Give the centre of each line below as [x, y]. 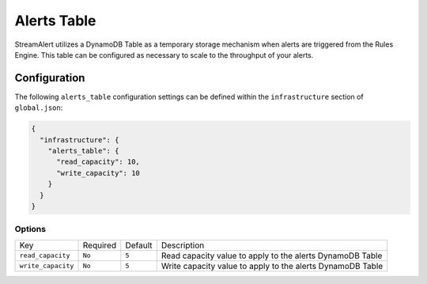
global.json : [39, 108]
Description [183, 245]
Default [139, 245]
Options [30, 229]
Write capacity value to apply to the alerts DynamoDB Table [272, 266]
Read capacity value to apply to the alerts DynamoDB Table [272, 256]
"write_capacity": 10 [98, 173]
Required [100, 245]
